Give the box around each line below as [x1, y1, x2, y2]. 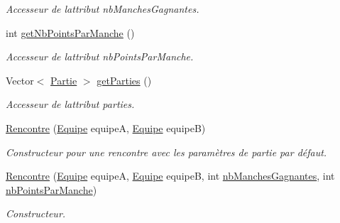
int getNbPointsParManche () [6, 25, 135, 40]
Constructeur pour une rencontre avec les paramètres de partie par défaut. [6, 144, 327, 159]
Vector [6, 72, 34, 87]
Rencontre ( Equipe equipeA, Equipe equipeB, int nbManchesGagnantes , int [6, 168, 335, 183]
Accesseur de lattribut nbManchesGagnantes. [6, 1, 199, 16]
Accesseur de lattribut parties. [6, 97, 135, 111]
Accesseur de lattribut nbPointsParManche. [6, 49, 194, 64]
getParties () [97, 72, 152, 87]
